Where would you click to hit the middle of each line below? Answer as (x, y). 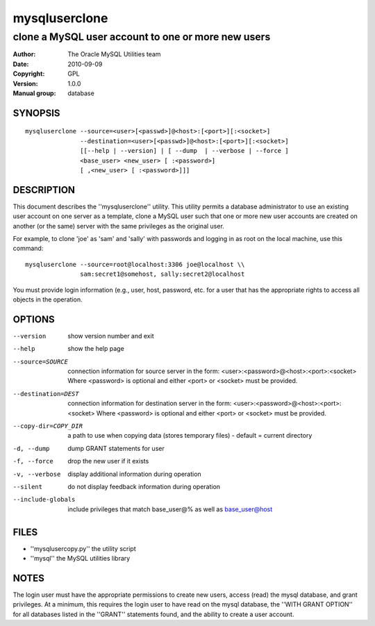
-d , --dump (31, 448)
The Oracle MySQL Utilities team (114, 54)
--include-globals (44, 500)
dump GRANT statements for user (116, 448)
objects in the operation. (48, 299)
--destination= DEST (46, 394)
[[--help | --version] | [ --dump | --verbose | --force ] (184, 151)
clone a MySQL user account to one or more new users (142, 37)
